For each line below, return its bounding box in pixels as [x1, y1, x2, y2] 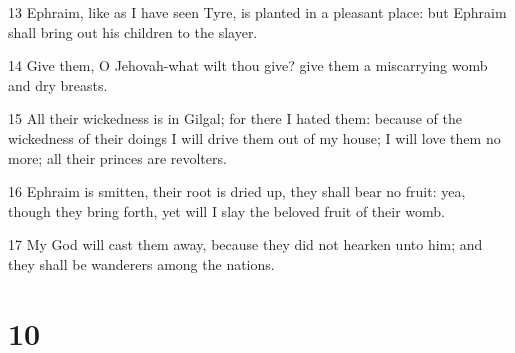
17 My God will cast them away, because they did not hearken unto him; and [8, 234, 483, 255]
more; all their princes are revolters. [8, 147, 227, 168]
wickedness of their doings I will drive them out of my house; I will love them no [8, 127, 501, 148]
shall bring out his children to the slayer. [8, 21, 258, 42]
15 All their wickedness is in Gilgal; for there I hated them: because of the [8, 108, 462, 129]
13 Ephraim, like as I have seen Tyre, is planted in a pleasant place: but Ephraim [8, 2, 507, 22]
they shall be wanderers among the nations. [8, 253, 275, 274]
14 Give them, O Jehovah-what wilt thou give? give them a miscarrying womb [8, 55, 488, 76]
